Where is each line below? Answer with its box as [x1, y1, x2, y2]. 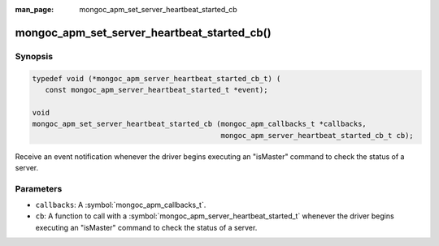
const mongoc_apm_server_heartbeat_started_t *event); [45, 85, 268, 94]
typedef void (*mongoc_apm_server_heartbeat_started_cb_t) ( [32, 74, 281, 83]
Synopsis [15, 50, 53, 62]
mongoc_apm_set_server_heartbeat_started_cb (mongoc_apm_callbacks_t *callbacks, [32, 119, 367, 129]
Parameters [15, 183, 63, 194]
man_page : [15, 5, 54, 14]
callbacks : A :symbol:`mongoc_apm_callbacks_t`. [35, 200, 206, 210]
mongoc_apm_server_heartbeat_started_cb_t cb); [220, 131, 414, 140]
